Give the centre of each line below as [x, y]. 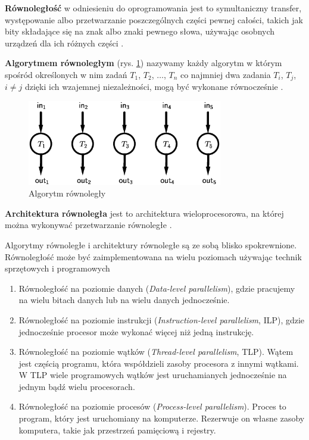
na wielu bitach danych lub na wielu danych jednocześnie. [124, 300]
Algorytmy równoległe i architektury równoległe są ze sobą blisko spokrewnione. [151, 244]
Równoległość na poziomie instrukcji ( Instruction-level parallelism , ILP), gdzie [162, 319]
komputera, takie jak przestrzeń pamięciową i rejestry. [117, 430]
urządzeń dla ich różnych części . [64, 43]
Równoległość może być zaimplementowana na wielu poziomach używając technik [153, 256]
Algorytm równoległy [67, 193]
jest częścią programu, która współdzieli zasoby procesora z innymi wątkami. [159, 363]
